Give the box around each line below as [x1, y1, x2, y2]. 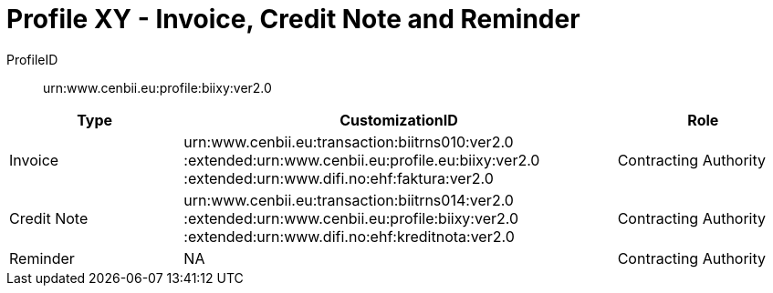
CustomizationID [339, 110, 458, 129]
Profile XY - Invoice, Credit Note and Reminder [6, 4, 580, 35]
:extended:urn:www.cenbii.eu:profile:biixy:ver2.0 [183, 208, 519, 227]
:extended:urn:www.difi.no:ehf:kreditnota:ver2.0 [183, 227, 515, 246]
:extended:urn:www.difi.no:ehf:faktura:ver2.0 [183, 168, 494, 187]
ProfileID [6, 51, 58, 67]
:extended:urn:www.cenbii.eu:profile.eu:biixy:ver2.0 [183, 150, 540, 169]
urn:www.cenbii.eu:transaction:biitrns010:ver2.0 [183, 132, 514, 151]
